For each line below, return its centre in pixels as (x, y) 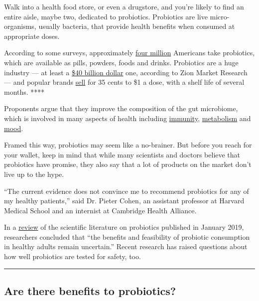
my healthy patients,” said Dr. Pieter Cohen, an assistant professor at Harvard (124, 201)
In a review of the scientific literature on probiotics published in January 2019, (124, 227)
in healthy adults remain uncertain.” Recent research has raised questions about (126, 246)
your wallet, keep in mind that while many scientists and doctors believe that (122, 154)
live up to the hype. (34, 174)
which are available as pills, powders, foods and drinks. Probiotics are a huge (121, 62)
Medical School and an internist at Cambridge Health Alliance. (100, 210)
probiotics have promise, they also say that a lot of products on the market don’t (128, 164)
